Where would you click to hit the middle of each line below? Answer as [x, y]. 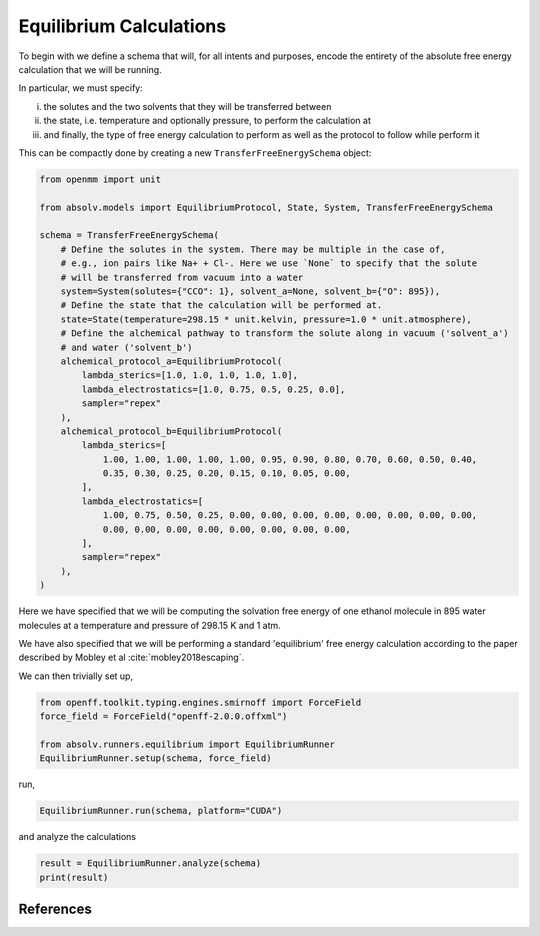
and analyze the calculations [77, 837]
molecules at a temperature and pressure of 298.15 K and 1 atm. [150, 625]
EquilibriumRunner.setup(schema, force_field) [155, 758]
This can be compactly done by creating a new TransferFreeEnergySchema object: [195, 152]
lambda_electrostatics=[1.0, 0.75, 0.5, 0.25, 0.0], [213, 389]
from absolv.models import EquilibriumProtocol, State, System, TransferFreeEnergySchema [266, 207]
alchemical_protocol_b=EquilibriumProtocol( [171, 431]
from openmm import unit [100, 179]
